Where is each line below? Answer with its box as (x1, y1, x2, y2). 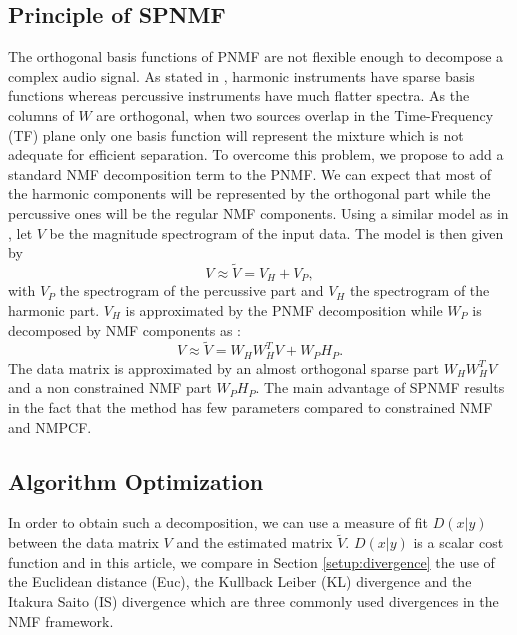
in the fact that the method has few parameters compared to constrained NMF (8, 397, 493, 418)
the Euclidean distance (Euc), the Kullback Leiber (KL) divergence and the (8, 571, 472, 592)
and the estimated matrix (176, 532, 333, 553)
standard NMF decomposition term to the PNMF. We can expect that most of (8, 163, 492, 184)
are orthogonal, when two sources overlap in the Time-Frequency (96, 104, 494, 125)
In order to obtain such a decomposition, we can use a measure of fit (8, 512, 428, 533)
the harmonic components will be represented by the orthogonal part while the (8, 183, 491, 204)
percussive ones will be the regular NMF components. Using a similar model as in (8, 202, 509, 223)
